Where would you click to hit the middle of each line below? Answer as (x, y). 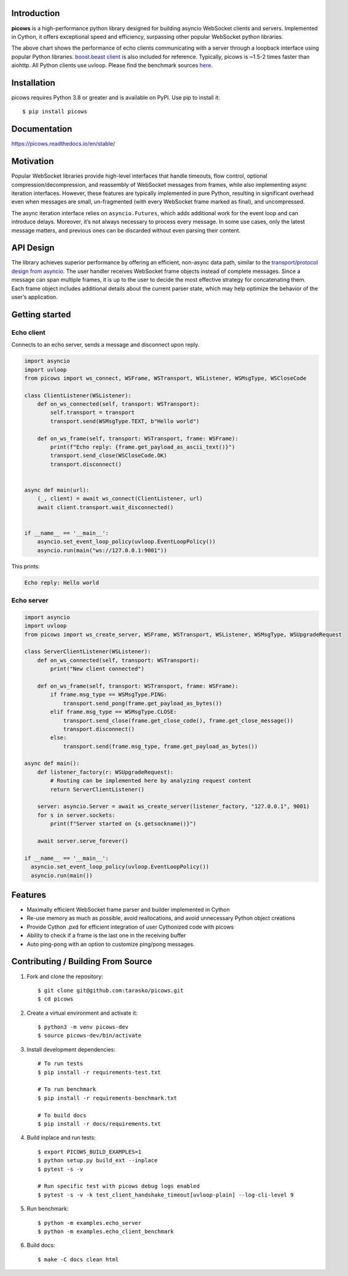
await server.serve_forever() (83, 841)
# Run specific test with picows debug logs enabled (119, 1186)
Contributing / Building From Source (82, 961)
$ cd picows (56, 999)
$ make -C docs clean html (78, 1259)
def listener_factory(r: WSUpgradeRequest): (105, 772)
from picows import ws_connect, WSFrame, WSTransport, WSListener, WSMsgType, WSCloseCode (165, 378)
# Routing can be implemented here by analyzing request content (151, 781)
